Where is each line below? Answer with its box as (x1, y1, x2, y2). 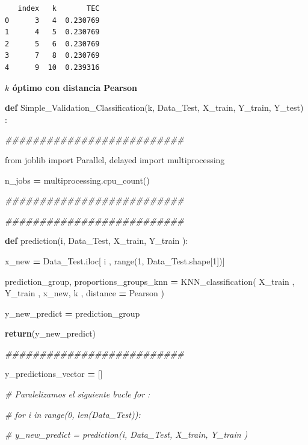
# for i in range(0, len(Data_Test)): (5, 408, 141, 420)
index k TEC (17, 4, 100, 13)
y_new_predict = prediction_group (5, 307, 140, 319)
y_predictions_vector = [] (5, 367, 103, 380)
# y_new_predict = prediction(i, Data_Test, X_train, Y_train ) (5, 428, 248, 441)
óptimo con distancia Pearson (12, 81, 138, 93)
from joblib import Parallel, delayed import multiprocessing (5, 153, 225, 166)
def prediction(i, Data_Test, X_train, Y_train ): (5, 234, 188, 247)
